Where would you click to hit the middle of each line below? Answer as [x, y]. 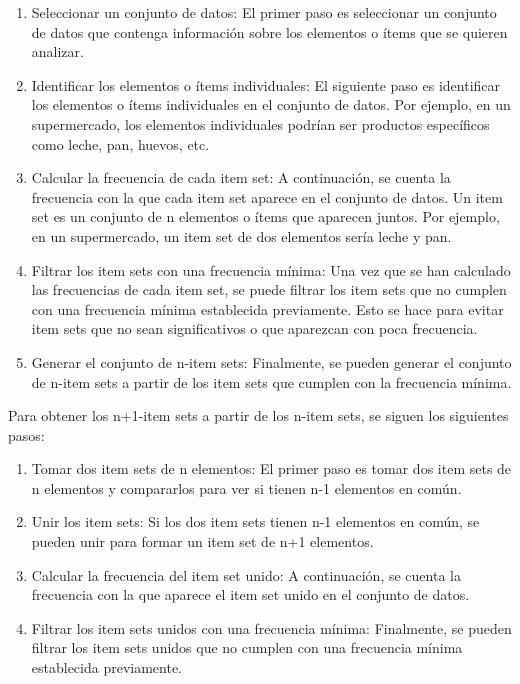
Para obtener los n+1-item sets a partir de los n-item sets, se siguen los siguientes [258, 415]
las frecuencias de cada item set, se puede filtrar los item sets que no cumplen [269, 289]
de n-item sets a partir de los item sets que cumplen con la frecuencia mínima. [271, 381]
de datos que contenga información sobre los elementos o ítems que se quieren [269, 31]
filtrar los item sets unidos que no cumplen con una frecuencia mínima [247, 647]
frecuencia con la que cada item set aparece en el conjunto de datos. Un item [267, 196]
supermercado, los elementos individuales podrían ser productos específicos [260, 123]
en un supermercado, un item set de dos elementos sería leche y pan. [241, 235]
